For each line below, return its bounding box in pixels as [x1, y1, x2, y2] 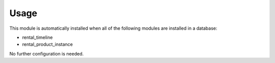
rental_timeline [22, 34, 53, 40]
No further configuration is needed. [9, 50, 84, 56]
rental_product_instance [22, 41, 73, 47]
